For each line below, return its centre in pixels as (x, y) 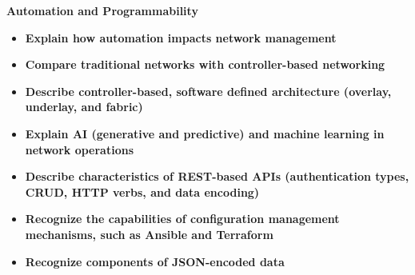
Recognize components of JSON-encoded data (155, 261)
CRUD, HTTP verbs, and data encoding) (142, 191)
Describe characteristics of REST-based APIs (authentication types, (217, 176)
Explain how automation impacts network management (181, 37)
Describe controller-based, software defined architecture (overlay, (208, 91)
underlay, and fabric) (84, 107)
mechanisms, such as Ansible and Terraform (149, 234)
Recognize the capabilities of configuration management (182, 219)
